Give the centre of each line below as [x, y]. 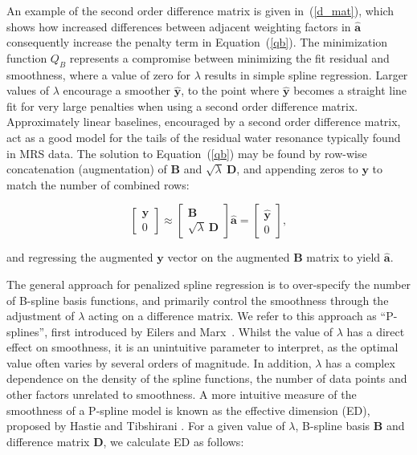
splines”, [27, 331]
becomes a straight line [350, 90]
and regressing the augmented [80, 257]
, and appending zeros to [297, 169]
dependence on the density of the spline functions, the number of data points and [207, 378]
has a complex [360, 362]
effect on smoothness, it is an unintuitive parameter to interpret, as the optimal [202, 347]
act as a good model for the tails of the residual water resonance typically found [204, 137]
